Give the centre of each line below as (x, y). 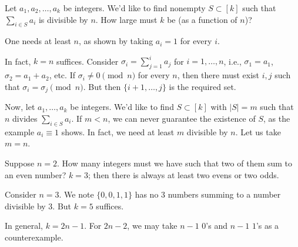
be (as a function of (202, 19)
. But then (102, 86)
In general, (24, 226)
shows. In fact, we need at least (118, 131)
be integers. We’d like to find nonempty (134, 8)
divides (25, 118)
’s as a (267, 226)
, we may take (152, 226)
